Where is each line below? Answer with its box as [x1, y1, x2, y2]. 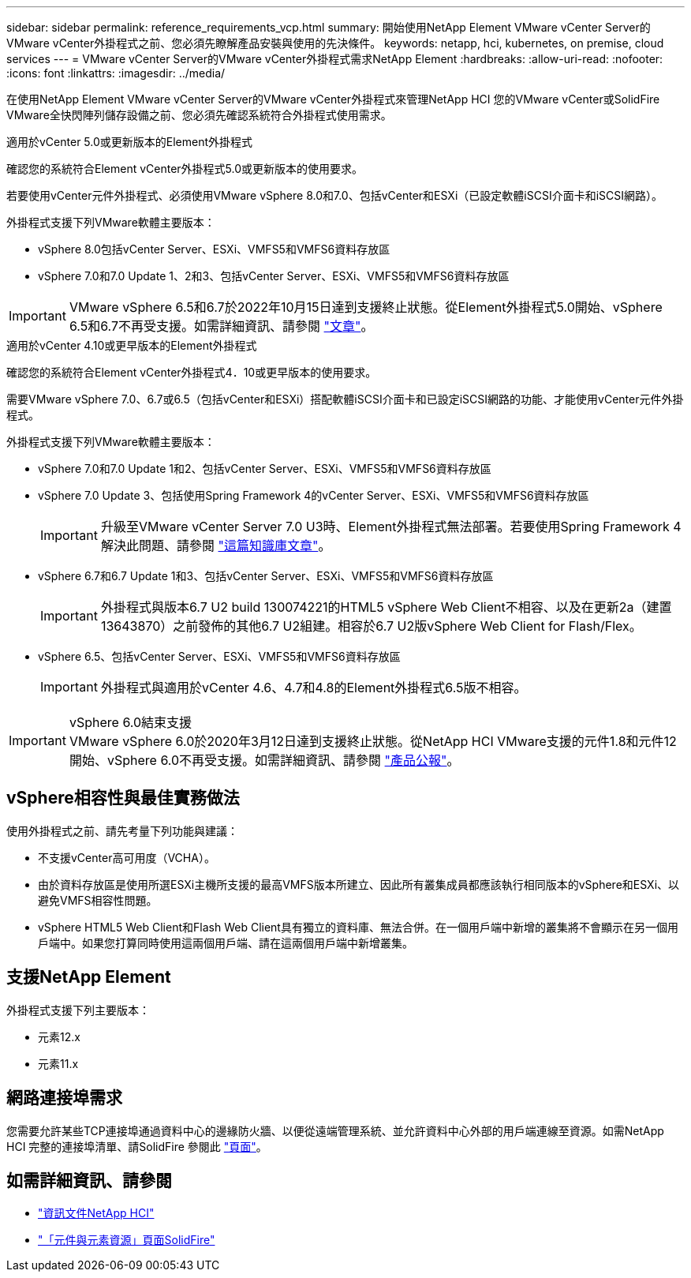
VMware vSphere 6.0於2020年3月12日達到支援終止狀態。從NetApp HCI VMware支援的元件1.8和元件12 [69, 733, 677, 749]
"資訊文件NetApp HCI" [38, 1206, 155, 1220]
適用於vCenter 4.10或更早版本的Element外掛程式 [6, 339, 257, 352]
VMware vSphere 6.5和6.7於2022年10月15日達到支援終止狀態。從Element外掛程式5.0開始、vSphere [69, 299, 663, 315]
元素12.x [38, 1029, 80, 1044]
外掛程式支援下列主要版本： [6, 1003, 150, 1017]
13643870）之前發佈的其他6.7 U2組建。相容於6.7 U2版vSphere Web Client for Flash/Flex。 [100, 618, 642, 634]
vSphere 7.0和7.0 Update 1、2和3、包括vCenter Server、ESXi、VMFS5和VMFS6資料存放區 [38, 269, 510, 283]
